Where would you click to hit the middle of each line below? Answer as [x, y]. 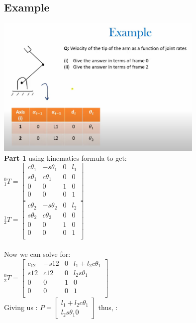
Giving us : [21, 307]
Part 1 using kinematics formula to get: [65, 158]
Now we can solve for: [37, 254]
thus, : [108, 307]
